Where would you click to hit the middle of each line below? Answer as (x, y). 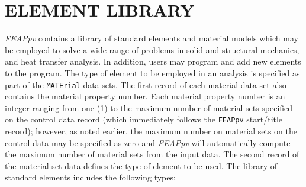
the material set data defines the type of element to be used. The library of (141, 165)
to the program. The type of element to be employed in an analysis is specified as (152, 72)
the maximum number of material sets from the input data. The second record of (152, 154)
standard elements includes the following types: (90, 177)
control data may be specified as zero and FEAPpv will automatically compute (148, 142)
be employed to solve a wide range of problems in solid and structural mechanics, (152, 49)
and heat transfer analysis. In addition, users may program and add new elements (153, 61)
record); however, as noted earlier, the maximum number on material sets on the (151, 131)
